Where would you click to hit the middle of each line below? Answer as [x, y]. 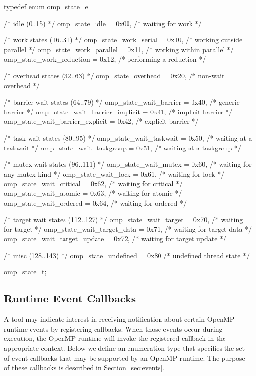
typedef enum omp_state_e [46, 6]
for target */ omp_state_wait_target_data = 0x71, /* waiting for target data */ [128, 229]
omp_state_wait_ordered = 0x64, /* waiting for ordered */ [95, 203]
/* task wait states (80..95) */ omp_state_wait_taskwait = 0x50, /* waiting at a [128, 137]
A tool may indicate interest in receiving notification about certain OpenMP [119, 319]
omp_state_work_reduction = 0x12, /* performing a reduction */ [105, 59]
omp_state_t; [25, 272]
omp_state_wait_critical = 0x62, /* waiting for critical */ [94, 183]
